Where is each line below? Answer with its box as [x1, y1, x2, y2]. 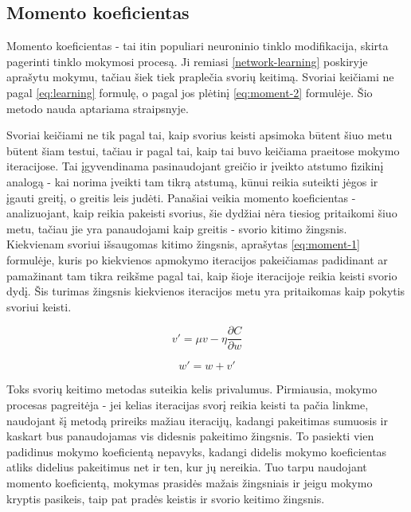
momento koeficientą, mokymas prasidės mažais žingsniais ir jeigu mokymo [6, 474, 373, 491]
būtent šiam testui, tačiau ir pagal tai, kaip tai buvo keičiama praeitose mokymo [6, 142, 400, 158]
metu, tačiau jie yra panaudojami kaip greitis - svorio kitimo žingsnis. [6, 220, 347, 236]
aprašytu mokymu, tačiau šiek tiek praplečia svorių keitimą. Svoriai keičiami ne [6, 68, 394, 85]
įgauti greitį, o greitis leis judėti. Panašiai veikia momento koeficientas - [6, 189, 356, 205]
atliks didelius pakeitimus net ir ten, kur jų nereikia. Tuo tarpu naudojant [6, 459, 367, 475]
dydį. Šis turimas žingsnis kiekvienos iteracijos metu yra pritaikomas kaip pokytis [6, 283, 405, 299]
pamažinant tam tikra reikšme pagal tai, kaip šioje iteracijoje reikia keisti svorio [6, 267, 397, 283]
